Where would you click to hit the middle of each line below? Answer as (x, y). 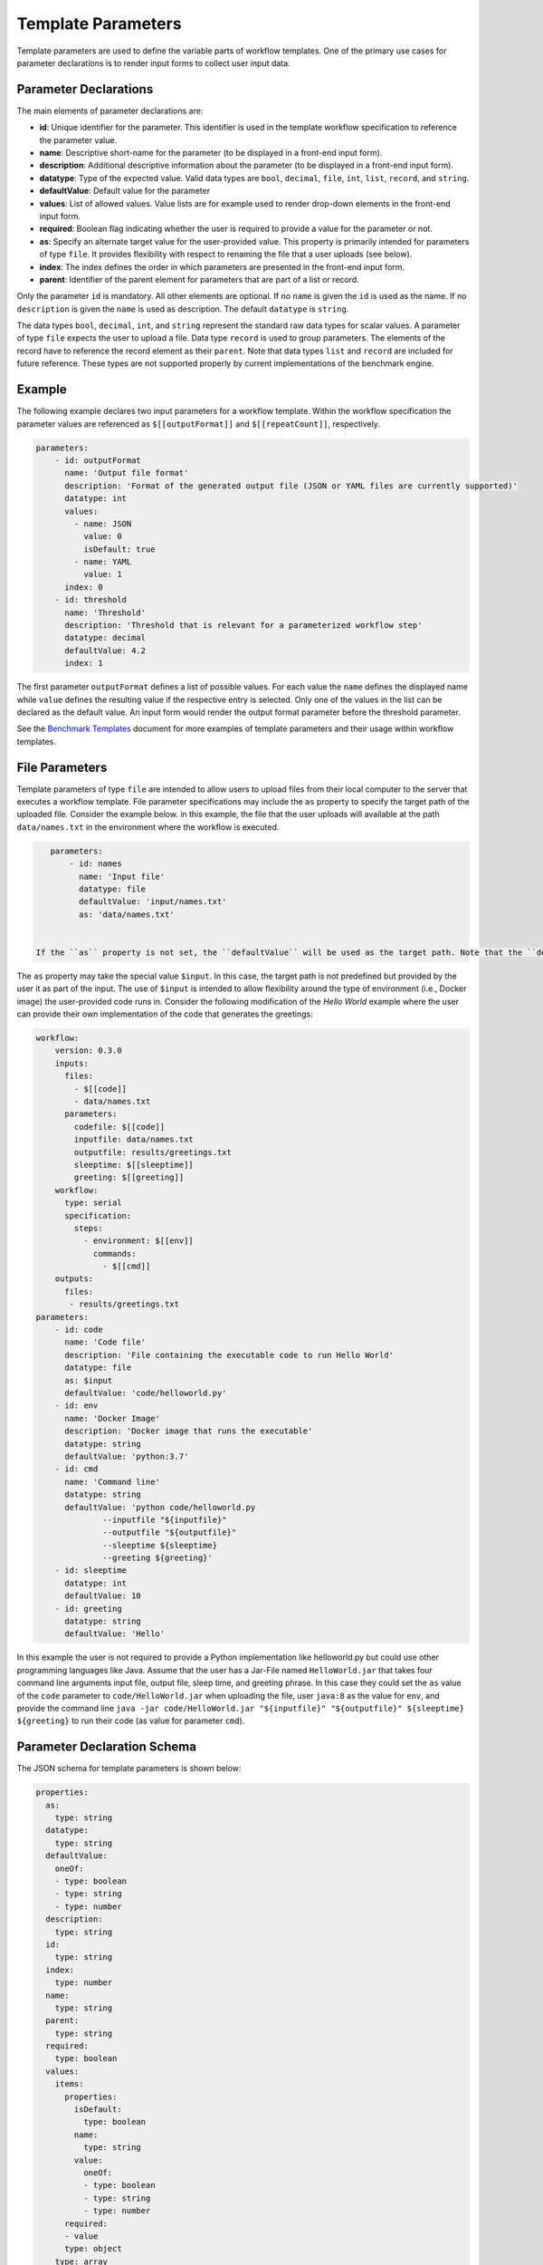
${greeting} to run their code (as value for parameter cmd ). (131, 1720)
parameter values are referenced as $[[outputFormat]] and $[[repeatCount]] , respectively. (198, 424)
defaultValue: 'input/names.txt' (152, 902)
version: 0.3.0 (88, 1051)
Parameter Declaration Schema (106, 1747)
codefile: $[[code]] (119, 1127)
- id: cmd (76, 1469)
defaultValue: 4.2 (105, 651)
